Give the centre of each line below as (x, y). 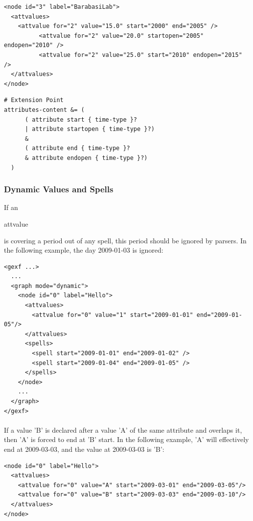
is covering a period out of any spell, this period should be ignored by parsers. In (125, 240)
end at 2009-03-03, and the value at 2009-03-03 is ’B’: (84, 449)
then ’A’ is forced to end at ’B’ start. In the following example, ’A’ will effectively (126, 439)
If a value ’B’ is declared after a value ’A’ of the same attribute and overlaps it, (123, 430)
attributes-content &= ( (44, 110)
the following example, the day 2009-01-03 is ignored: (84, 250)
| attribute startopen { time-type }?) (90, 129)
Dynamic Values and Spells (59, 189)
